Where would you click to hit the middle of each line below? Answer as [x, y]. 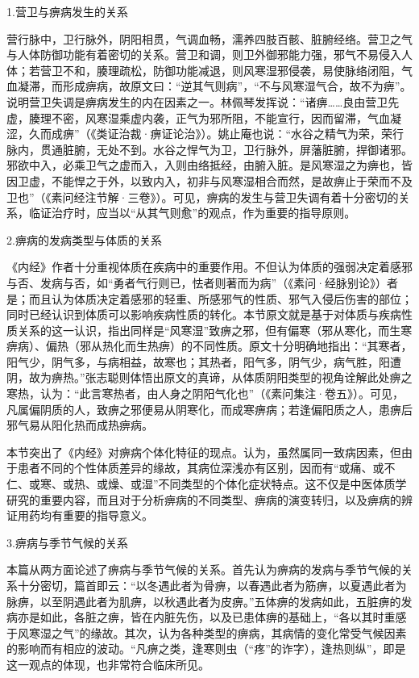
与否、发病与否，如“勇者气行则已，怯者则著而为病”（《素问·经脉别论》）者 [203, 282]
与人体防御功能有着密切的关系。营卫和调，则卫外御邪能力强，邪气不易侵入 [204, 54]
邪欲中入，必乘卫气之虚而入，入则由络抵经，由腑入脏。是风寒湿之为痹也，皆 [209, 165]
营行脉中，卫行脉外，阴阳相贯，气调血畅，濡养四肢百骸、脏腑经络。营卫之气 [209, 38]
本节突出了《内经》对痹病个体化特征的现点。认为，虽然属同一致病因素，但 [204, 452]
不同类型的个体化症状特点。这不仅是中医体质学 [282, 484]
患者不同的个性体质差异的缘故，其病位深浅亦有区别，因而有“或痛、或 [201, 468]
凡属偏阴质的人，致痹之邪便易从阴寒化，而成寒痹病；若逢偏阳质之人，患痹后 [209, 409]
